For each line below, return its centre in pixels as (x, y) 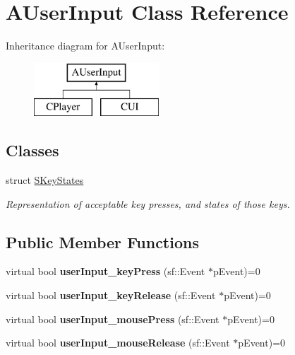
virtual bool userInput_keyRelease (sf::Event (111, 295)
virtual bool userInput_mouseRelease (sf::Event (118, 343)
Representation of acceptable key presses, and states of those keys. (148, 203)
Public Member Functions (102, 241)
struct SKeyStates (45, 180)
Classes (32, 150)
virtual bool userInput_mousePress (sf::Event (113, 319)
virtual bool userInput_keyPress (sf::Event (106, 271)
